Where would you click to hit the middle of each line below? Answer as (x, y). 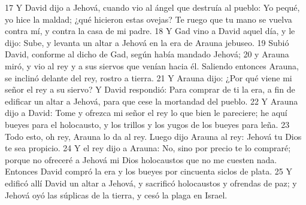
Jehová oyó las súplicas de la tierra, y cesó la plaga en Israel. (116, 195)
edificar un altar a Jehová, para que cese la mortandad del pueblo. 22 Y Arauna (152, 101)
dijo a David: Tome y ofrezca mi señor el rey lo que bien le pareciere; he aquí (146, 113)
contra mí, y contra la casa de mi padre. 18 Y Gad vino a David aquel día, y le (150, 31)
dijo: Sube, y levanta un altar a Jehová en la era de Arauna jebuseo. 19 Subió (147, 42)
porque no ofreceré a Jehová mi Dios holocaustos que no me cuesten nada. (141, 159)
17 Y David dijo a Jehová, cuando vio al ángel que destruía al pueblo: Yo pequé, (152, 7)
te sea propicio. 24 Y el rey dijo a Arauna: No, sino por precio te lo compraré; (148, 148)
